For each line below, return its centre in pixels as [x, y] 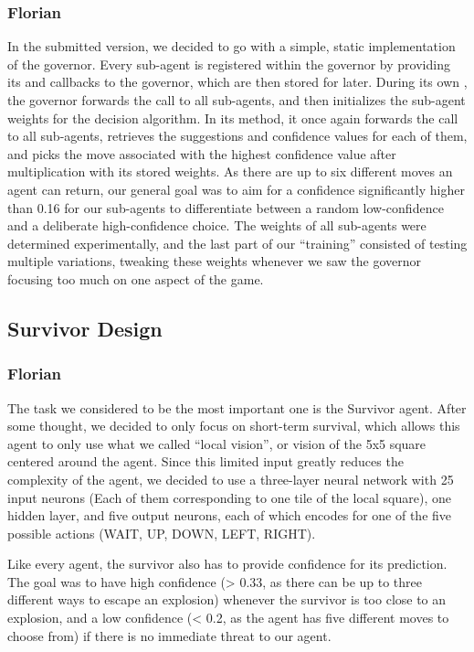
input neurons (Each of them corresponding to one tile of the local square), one [229, 497]
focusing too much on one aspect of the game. [136, 278]
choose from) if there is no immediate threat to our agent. [169, 635]
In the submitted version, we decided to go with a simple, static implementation [232, 46]
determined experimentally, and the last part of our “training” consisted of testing [237, 243]
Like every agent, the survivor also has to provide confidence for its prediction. [227, 564]
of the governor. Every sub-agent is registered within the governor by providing [229, 64]
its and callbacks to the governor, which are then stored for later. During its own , [237, 82]
